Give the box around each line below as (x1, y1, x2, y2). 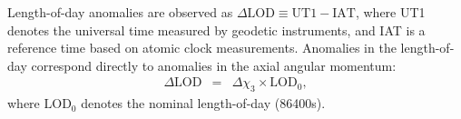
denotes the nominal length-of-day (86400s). (81, 94, 326, 113)
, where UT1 (355, 3, 426, 21)
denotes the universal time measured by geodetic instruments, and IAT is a (7, 20, 426, 39)
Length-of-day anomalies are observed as (7, 3, 233, 21)
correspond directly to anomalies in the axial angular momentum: (31, 55, 397, 74)
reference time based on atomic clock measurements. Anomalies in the (7, 38, 397, 57)
